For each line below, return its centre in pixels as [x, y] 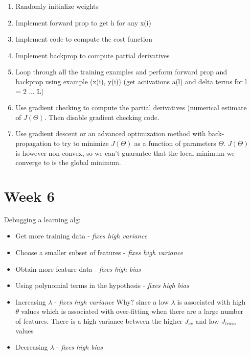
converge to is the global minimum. [68, 162]
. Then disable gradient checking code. [102, 117]
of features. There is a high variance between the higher [99, 321]
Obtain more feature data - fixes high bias [78, 269]
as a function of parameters [175, 143]
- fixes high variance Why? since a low [112, 301]
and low [207, 321]
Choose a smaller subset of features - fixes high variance [99, 252]
